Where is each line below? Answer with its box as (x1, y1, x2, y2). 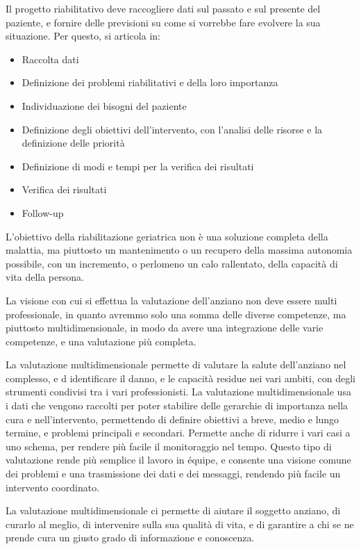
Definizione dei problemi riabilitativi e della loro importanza (22, 75, 278, 90)
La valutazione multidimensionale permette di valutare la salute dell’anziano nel (6, 357, 346, 372)
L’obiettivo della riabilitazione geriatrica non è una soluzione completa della (6, 229, 328, 243)
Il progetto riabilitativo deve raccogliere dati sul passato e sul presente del (6, 1, 321, 15)
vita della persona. (6, 270, 84, 284)
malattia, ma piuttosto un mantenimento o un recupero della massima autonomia (6, 243, 353, 257)
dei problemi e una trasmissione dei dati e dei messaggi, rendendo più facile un (6, 466, 341, 481)
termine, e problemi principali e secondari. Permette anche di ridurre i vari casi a (6, 425, 351, 440)
